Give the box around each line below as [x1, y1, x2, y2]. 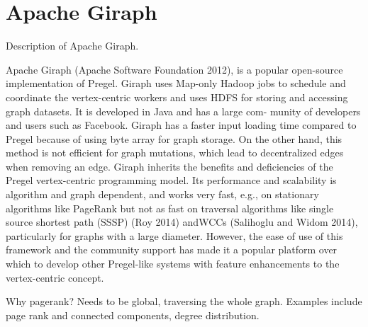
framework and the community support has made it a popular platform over [6, 242, 338, 257]
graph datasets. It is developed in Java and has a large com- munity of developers [6, 103, 361, 118]
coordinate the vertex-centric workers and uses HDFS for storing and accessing [6, 89, 348, 104]
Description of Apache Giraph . [6, 38, 139, 53]
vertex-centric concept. [6, 270, 104, 285]
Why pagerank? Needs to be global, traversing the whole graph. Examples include [6, 294, 362, 309]
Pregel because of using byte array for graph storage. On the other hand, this [6, 131, 342, 146]
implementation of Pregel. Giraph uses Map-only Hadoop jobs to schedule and [6, 76, 346, 91]
